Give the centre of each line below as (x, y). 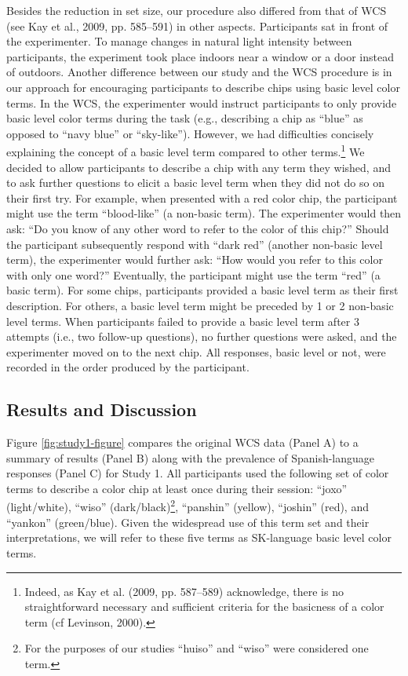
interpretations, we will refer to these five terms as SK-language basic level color (199, 537)
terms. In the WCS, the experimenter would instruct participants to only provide (202, 102)
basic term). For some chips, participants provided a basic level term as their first (202, 290)
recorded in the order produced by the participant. (128, 367)
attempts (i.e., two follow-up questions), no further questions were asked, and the (202, 336)
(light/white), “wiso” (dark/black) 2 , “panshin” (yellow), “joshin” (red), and (188, 506)
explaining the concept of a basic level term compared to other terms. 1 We (186, 150)
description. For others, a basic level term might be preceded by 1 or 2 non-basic (200, 305)
